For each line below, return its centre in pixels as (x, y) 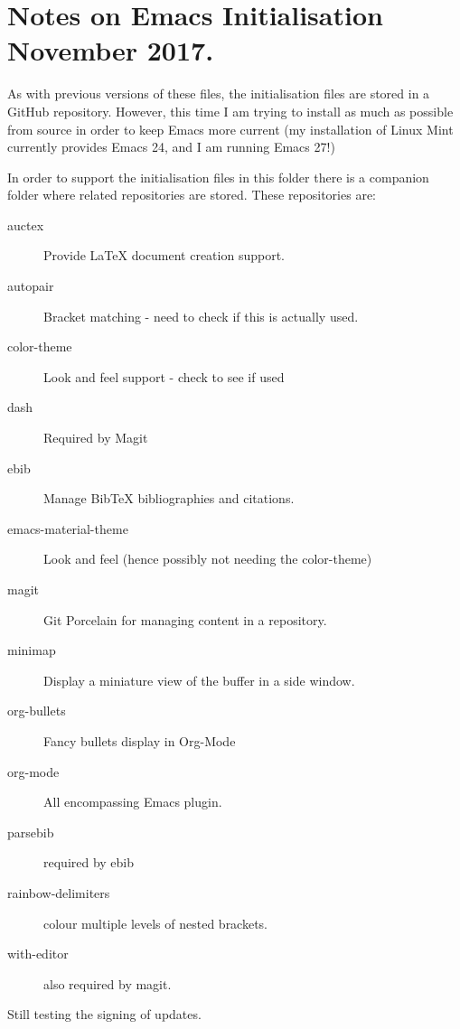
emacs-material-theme (68, 528)
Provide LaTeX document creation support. (164, 255)
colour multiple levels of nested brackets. (156, 923)
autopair (31, 286)
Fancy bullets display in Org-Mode (140, 740)
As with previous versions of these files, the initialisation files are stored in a (219, 94)
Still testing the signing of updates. (104, 1014)
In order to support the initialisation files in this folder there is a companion (218, 177)
